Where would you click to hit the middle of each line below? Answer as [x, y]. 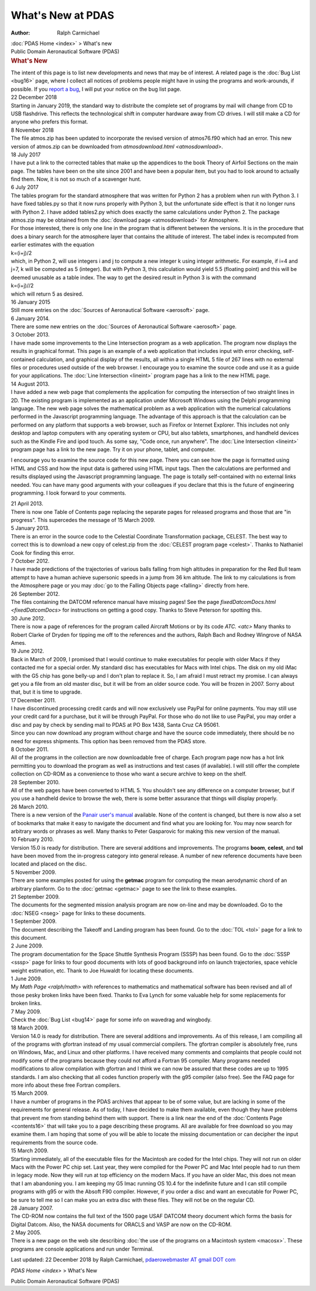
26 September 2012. [35, 593]
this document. [29, 938]
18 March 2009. [30, 1028]
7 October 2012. [30, 561]
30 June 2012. [28, 618]
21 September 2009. [35, 897]
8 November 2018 [32, 130]
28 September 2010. [35, 782]
